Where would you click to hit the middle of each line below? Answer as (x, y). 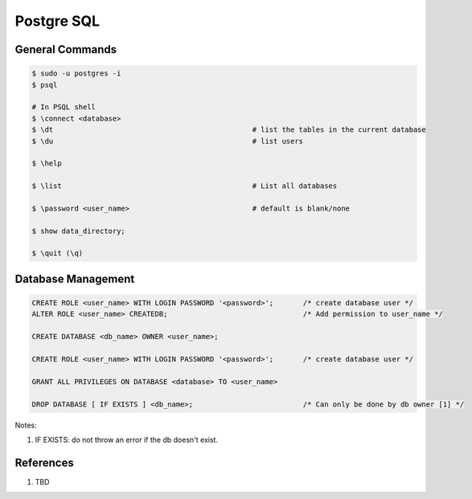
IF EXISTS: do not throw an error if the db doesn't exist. (127, 440)
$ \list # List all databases (185, 186)
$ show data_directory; (79, 231)
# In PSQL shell (64, 107)
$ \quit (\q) (57, 254)
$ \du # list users (168, 141)
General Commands (66, 49)
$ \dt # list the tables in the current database (229, 130)
